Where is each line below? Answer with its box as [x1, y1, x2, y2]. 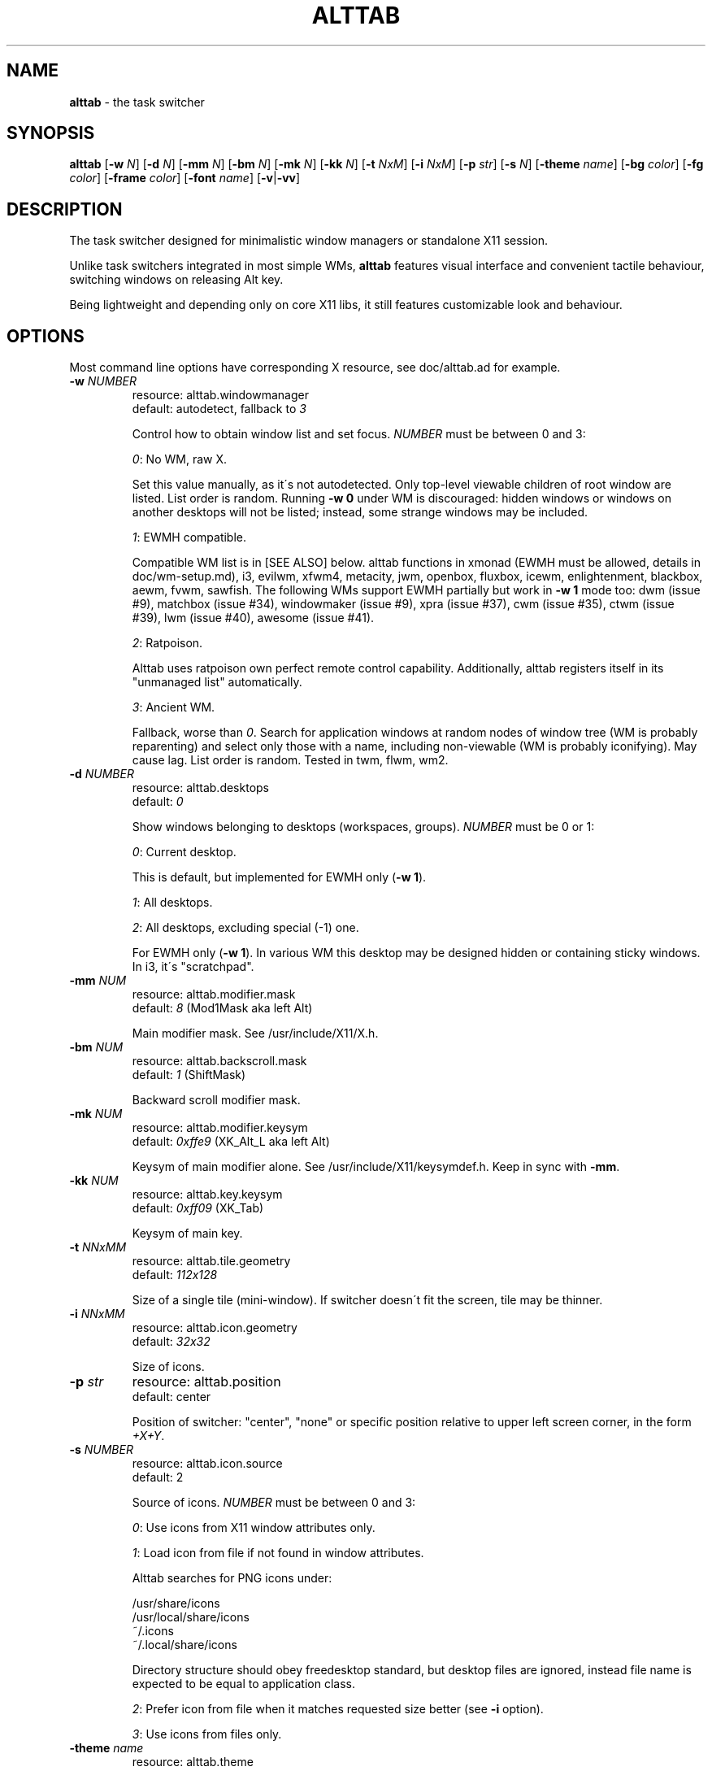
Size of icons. [132, 1360, 205, 1374]
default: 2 [132, 1470, 184, 1485]
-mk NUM [69, 1107, 123, 1121]
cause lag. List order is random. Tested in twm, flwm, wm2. [132, 753, 449, 768]
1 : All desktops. [132, 895, 213, 910]
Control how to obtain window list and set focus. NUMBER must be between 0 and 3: [132, 427, 586, 442]
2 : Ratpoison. [132, 636, 203, 651]
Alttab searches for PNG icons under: [132, 1571, 332, 1586]
